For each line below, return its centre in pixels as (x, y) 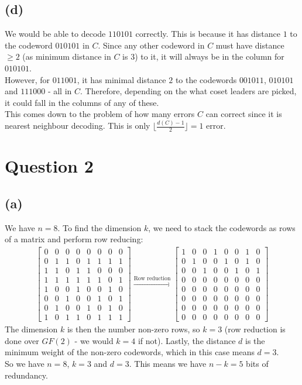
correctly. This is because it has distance (208, 34)
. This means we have (168, 363)
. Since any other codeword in (151, 45)
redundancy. (26, 375)
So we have (25, 363)
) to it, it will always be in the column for (210, 56)
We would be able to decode (55, 34)
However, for (28, 79)
